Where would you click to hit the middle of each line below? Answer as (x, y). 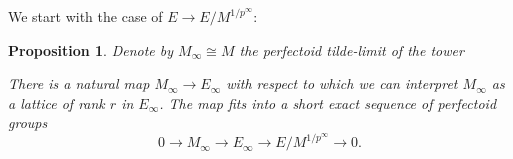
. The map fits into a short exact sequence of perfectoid (328, 102)
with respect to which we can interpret (342, 83)
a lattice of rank (56, 102)
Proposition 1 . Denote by (91, 49)
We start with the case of (85, 16)
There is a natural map (79, 83)
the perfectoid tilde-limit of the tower (351, 49)
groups (28, 122)
